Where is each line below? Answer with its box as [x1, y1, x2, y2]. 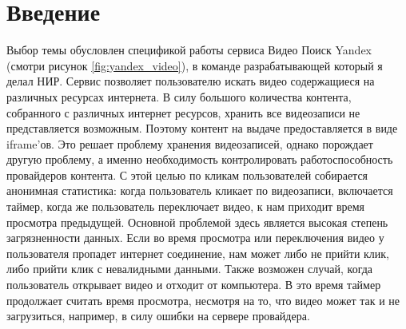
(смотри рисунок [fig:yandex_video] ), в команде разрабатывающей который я [6, 57, 383, 73]
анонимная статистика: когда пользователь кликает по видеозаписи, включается [6, 182, 393, 199]
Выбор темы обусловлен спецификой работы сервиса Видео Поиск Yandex [6, 42, 372, 58]
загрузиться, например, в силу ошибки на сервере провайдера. [6, 307, 310, 324]
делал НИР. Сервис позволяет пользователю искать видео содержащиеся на [6, 73, 375, 89]
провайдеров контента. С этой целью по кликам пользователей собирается [6, 166, 368, 183]
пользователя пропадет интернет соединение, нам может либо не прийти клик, [6, 244, 390, 261]
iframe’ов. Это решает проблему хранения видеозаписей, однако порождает [6, 135, 373, 152]
